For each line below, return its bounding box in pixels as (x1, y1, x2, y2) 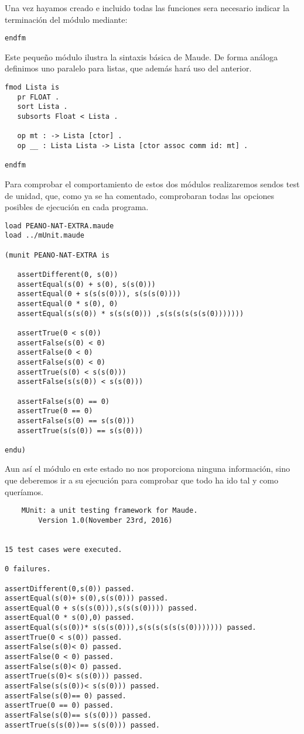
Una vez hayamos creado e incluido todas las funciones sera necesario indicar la (5, 2, 289, 13)
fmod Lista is (5, 83, 60, 92)
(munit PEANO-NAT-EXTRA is (5, 251, 110, 259)
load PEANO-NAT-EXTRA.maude (5, 221, 114, 230)
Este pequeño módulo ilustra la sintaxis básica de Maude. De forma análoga (5, 50, 278, 63)
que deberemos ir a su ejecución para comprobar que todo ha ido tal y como (5, 474, 278, 486)
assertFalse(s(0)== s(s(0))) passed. (5, 711, 152, 720)
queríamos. (5, 485, 43, 498)
